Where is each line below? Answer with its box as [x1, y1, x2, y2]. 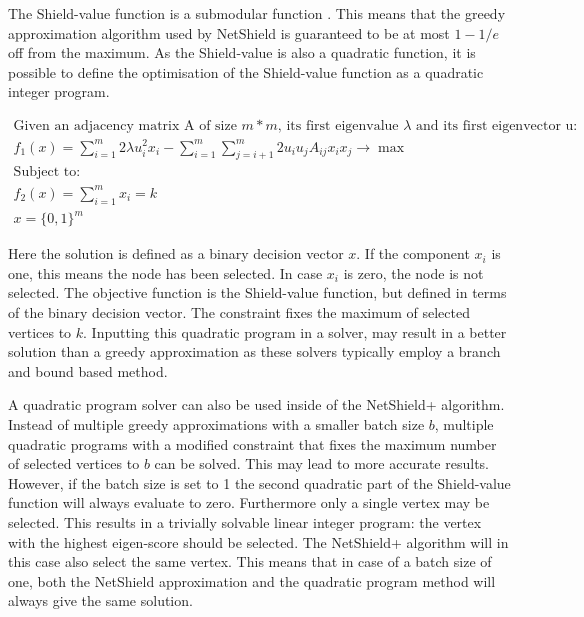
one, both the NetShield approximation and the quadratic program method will [8, 570, 496, 591]
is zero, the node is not [343, 262, 484, 283]
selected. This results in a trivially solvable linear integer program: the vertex [8, 511, 482, 532]
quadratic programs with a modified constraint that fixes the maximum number [8, 433, 497, 454]
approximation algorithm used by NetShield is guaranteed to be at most [8, 22, 450, 43]
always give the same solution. [8, 590, 193, 611]
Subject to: [13, 165, 81, 180]
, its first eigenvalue [277, 118, 399, 133]
